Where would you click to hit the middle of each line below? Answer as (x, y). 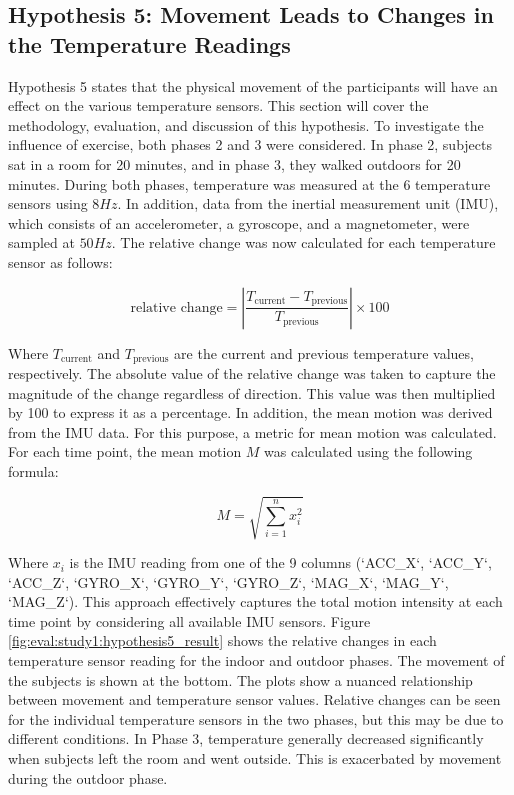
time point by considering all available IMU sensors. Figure (189, 620)
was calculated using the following (368, 451)
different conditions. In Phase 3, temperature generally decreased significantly (246, 738)
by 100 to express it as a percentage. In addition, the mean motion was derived (250, 412)
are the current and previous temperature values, (324, 352)
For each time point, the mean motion (125, 451)
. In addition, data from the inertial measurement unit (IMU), (308, 203)
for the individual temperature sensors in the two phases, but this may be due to (256, 718)
